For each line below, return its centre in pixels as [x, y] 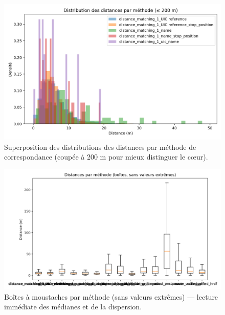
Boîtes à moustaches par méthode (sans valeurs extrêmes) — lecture [111, 296]
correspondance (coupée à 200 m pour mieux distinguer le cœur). [106, 157]
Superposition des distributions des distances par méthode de [100, 147]
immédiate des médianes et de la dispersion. [73, 307]
